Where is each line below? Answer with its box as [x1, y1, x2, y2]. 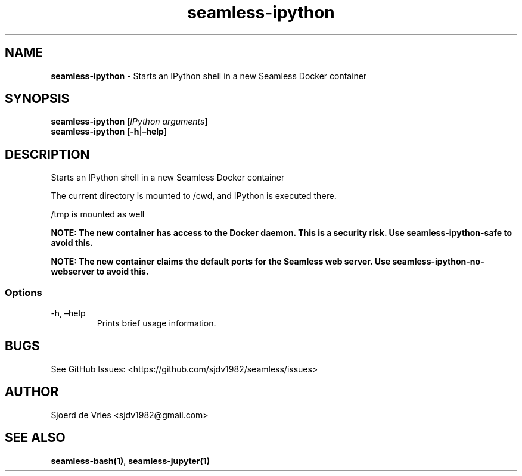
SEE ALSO [5, 430, 66, 446]
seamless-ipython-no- [392, 256, 484, 267]
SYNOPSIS [5, 91, 70, 107]
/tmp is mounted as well [51, 209, 145, 220]
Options [5, 286, 42, 298]
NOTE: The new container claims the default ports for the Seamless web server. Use [51, 256, 391, 267]
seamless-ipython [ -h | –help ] [51, 126, 167, 137]
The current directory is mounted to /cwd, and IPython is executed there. [51, 191, 337, 201]
